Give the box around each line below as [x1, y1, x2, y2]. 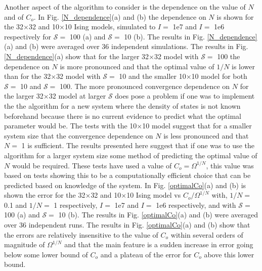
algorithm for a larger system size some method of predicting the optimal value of [4, 150, 257, 160]
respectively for [4, 31, 52, 41]
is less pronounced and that [163, 130, 249, 141]
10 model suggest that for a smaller [142, 120, 252, 131]
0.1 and [4, 199, 27, 210]
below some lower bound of [4, 249, 88, 259]
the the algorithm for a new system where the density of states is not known [4, 100, 241, 111]
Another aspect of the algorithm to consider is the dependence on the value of [4, 2, 246, 12]
